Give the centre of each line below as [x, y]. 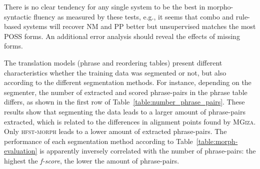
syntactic [18, 16]
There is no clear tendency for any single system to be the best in [105, 6]
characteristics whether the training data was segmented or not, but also [115, 72]
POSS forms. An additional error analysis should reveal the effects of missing [122, 36]
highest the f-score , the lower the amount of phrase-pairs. [92, 160]
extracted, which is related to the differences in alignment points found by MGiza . [130, 121]
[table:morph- [217, 141]
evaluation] [21, 151]
